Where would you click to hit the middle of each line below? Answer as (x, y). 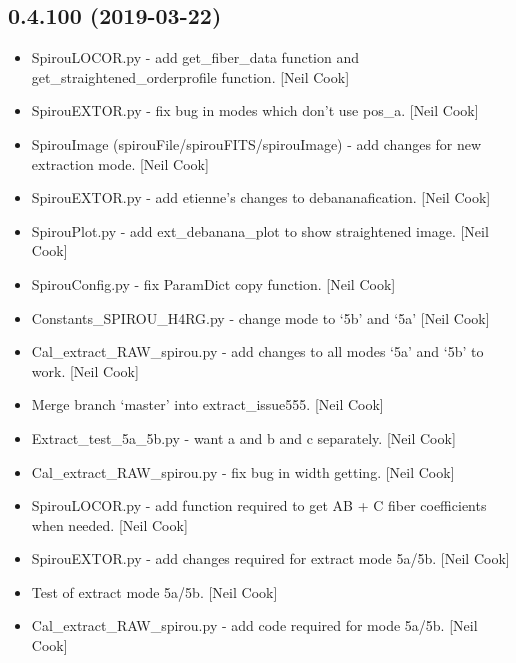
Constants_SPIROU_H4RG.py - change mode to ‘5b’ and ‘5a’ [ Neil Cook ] (260, 317)
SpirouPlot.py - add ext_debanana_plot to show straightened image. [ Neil (260, 230)
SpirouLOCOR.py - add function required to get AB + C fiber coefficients (259, 505)
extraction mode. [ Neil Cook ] (120, 163)
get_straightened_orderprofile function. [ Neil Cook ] (190, 76)
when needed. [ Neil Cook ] (109, 524)
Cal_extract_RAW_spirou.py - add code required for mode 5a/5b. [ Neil (254, 625)
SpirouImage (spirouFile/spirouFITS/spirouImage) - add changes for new (256, 143)
